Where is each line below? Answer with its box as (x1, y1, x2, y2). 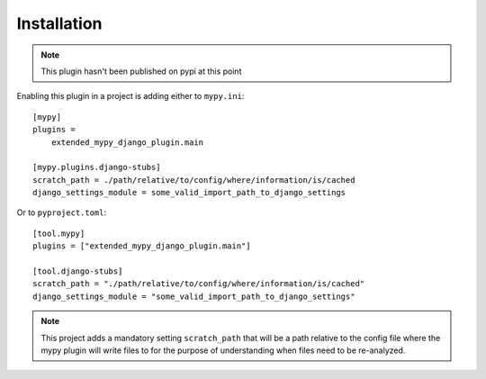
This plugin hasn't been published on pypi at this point (40, 66, 242, 77)
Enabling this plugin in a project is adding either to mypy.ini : (16, 91, 245, 102)
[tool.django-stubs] (32, 266, 123, 276)
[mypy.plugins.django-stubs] (32, 162, 161, 173)
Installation (16, 14, 103, 33)
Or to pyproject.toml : (16, 207, 107, 218)
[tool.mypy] (32, 228, 85, 239)
